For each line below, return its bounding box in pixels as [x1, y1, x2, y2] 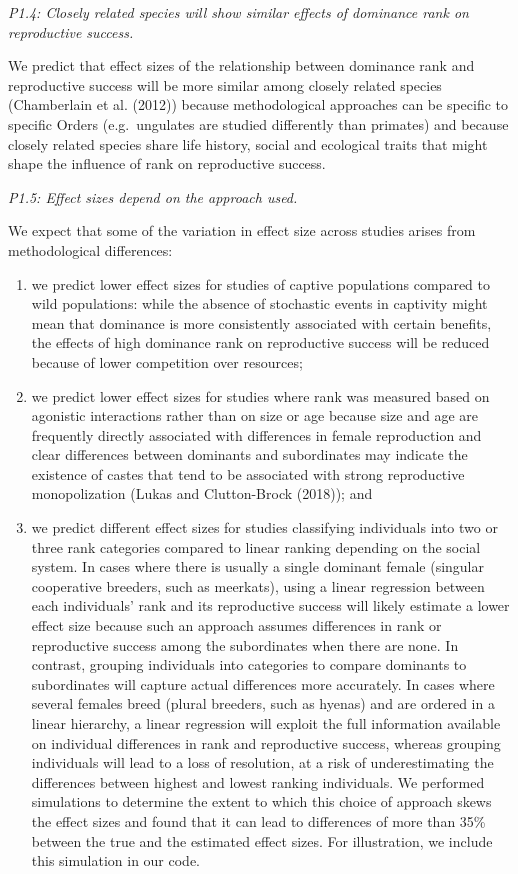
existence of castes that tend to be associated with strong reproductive [31, 463, 465, 484]
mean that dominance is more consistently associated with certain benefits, [31, 312, 492, 333]
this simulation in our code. [31, 850, 201, 871]
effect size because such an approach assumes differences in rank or [31, 615, 442, 636]
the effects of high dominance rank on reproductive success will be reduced [31, 332, 490, 353]
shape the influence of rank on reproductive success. [8, 153, 326, 174]
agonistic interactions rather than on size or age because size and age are [31, 405, 478, 426]
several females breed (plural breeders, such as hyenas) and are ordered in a [31, 693, 495, 714]
